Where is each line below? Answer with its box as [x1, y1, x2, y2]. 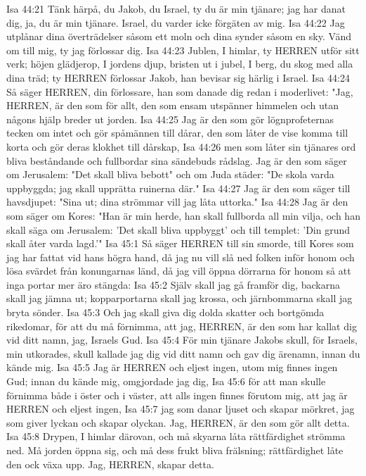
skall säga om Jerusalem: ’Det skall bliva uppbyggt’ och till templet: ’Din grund [6, 222, 351, 237]
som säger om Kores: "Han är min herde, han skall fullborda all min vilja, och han [6, 208, 360, 223]
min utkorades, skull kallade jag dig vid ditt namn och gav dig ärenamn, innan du [6, 346, 360, 361]
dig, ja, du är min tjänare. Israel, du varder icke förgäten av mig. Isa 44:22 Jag [6, 15, 345, 30]
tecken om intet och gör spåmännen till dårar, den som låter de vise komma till [6, 125, 348, 140]
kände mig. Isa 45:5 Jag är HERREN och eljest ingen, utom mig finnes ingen [6, 360, 338, 375]
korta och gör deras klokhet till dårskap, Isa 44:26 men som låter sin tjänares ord [6, 139, 356, 154]
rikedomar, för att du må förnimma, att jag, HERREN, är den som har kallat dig [6, 318, 357, 333]
